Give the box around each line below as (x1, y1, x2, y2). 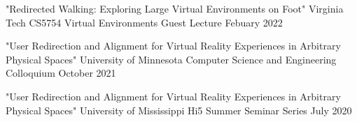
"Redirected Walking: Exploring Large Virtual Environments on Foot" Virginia (6, 1, 344, 15)
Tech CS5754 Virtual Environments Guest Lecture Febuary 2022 (6, 15, 283, 29)
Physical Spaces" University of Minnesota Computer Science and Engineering (6, 52, 337, 66)
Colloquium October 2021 (6, 66, 116, 80)
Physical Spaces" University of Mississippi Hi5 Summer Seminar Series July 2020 (6, 102, 352, 117)
